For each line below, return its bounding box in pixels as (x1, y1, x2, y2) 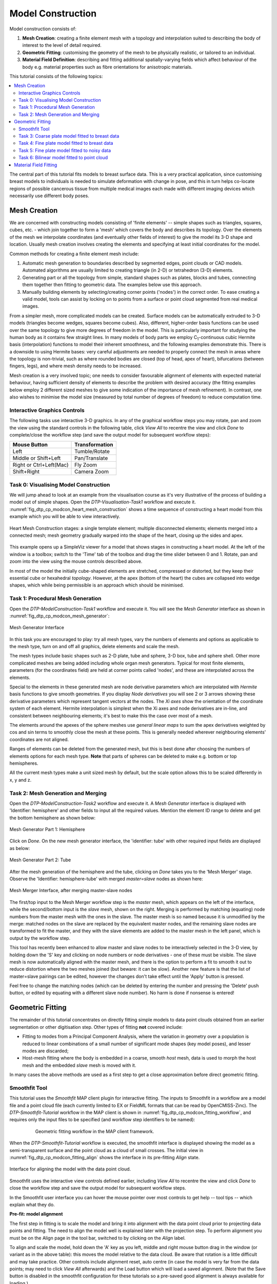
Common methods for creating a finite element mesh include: (9, 251, 140, 257)
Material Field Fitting (14, 162, 57, 168)
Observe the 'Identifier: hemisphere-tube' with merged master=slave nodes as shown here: (9, 876, 204, 882)
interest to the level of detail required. (22, 42, 102, 48)
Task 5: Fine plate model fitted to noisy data (18, 147, 111, 154)
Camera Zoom (74, 468, 109, 475)
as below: (9, 845, 30, 851)
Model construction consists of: (9, 26, 77, 32)
